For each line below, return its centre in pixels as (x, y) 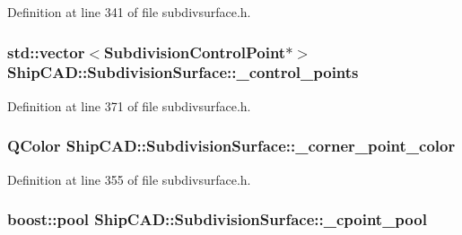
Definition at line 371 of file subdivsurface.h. (129, 105)
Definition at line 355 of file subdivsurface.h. (129, 179)
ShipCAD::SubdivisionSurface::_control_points (183, 72)
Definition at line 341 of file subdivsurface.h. (129, 12)
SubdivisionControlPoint (195, 52)
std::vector (46, 52)
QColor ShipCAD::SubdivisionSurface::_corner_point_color (231, 146)
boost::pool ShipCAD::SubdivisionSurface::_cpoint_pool (217, 219)
